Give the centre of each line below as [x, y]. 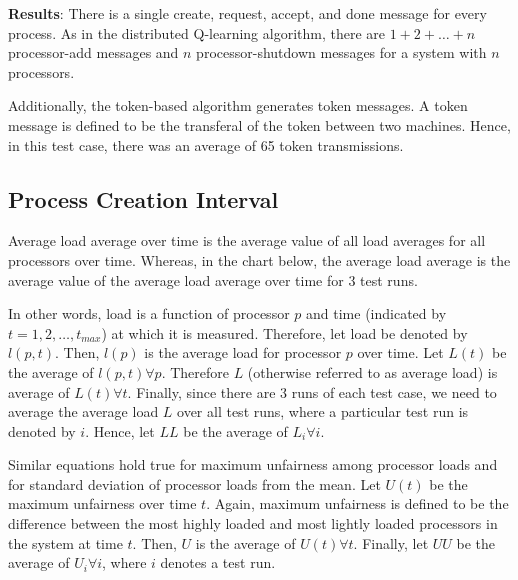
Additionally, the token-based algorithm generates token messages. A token [238, 105]
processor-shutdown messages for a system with [341, 52]
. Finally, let [391, 542]
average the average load [83, 411]
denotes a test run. [218, 562]
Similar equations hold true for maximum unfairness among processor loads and [253, 464]
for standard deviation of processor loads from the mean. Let [194, 483]
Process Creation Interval [143, 198]
